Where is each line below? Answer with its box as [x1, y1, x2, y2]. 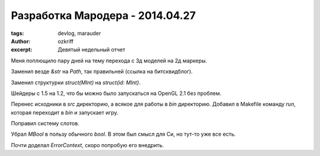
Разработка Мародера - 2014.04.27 [11, 9, 196, 22]
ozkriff [57, 37, 74, 44]
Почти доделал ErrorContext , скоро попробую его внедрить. [11, 141, 164, 148]
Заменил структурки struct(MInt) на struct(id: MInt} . [11, 79, 141, 86]
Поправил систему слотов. [11, 120, 79, 127]
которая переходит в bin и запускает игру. [11, 109, 119, 116]
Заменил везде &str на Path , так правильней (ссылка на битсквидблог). [11, 68, 193, 75]
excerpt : [11, 46, 33, 53]
